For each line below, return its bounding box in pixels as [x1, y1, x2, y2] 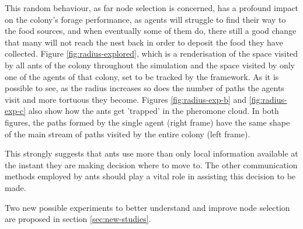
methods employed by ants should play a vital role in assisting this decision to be [5, 170, 296, 182]
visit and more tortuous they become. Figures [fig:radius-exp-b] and [5, 93, 247, 105]
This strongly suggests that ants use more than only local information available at [5, 147, 298, 159]
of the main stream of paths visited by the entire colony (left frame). [5, 127, 250, 140]
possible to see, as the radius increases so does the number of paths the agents [5, 82, 284, 94]
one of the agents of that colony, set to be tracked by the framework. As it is [5, 70, 279, 82]
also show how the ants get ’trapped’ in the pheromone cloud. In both [28, 105, 279, 117]
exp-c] [5, 105, 26, 117]
